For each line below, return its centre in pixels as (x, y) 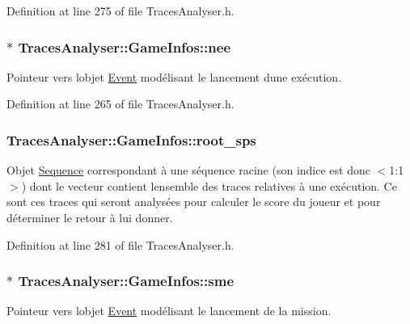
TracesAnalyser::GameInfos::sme (126, 281)
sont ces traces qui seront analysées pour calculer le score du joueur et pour (194, 202)
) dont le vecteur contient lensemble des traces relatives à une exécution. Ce (209, 185)
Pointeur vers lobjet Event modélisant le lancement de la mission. (169, 311)
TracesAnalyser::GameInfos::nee (125, 46)
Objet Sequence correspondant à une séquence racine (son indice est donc (188, 170)
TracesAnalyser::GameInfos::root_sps (131, 139)
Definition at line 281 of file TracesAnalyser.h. (120, 244)
